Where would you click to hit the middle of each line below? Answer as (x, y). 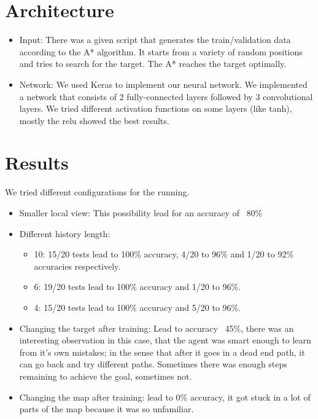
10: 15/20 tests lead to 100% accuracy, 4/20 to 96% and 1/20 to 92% (164, 254)
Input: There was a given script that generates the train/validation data (155, 40)
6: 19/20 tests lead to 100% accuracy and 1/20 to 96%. (138, 287)
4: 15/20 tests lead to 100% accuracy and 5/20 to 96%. (138, 307)
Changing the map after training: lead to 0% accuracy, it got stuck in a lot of (165, 397)
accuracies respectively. (77, 266)
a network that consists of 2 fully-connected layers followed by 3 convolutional (166, 96)
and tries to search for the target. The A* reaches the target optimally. (153, 64)
